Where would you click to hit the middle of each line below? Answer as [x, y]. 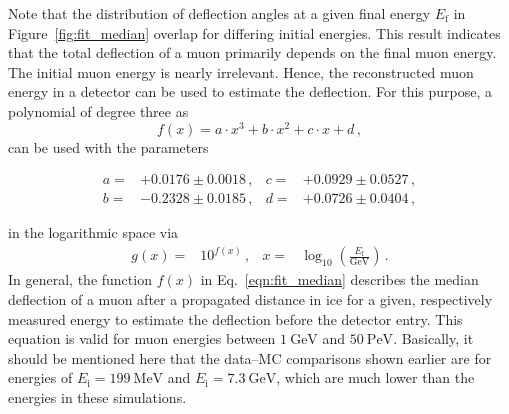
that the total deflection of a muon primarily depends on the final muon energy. [252, 52]
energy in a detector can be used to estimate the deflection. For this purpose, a [250, 91]
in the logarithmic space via [93, 232]
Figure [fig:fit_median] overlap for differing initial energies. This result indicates [254, 32]
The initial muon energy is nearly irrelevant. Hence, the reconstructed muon [241, 71]
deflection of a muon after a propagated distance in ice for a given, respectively [250, 298]
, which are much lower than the [375, 377]
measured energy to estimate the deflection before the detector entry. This [235, 318]
